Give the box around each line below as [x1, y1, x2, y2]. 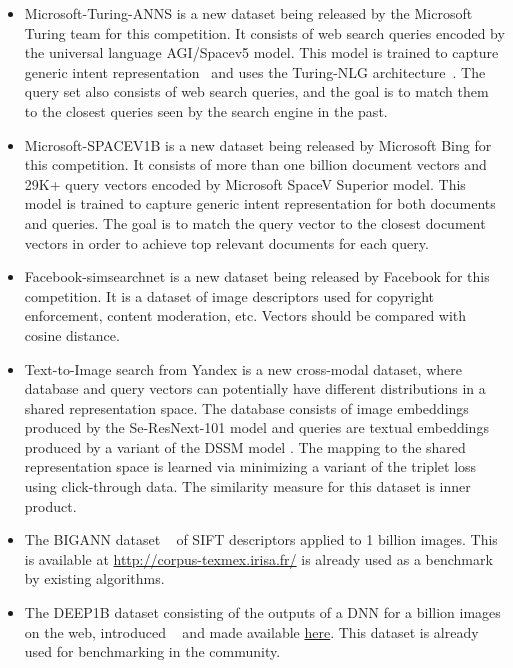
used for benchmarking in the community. [24, 641, 281, 662]
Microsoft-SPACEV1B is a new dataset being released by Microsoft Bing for [24, 134, 492, 155]
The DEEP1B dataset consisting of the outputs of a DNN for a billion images [24, 602, 501, 623]
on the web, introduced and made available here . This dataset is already [24, 621, 479, 642]
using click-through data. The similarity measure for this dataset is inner [24, 476, 471, 497]
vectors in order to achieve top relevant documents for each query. [24, 232, 429, 253]
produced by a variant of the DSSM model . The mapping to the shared [24, 436, 466, 457]
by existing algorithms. [24, 568, 165, 589]
